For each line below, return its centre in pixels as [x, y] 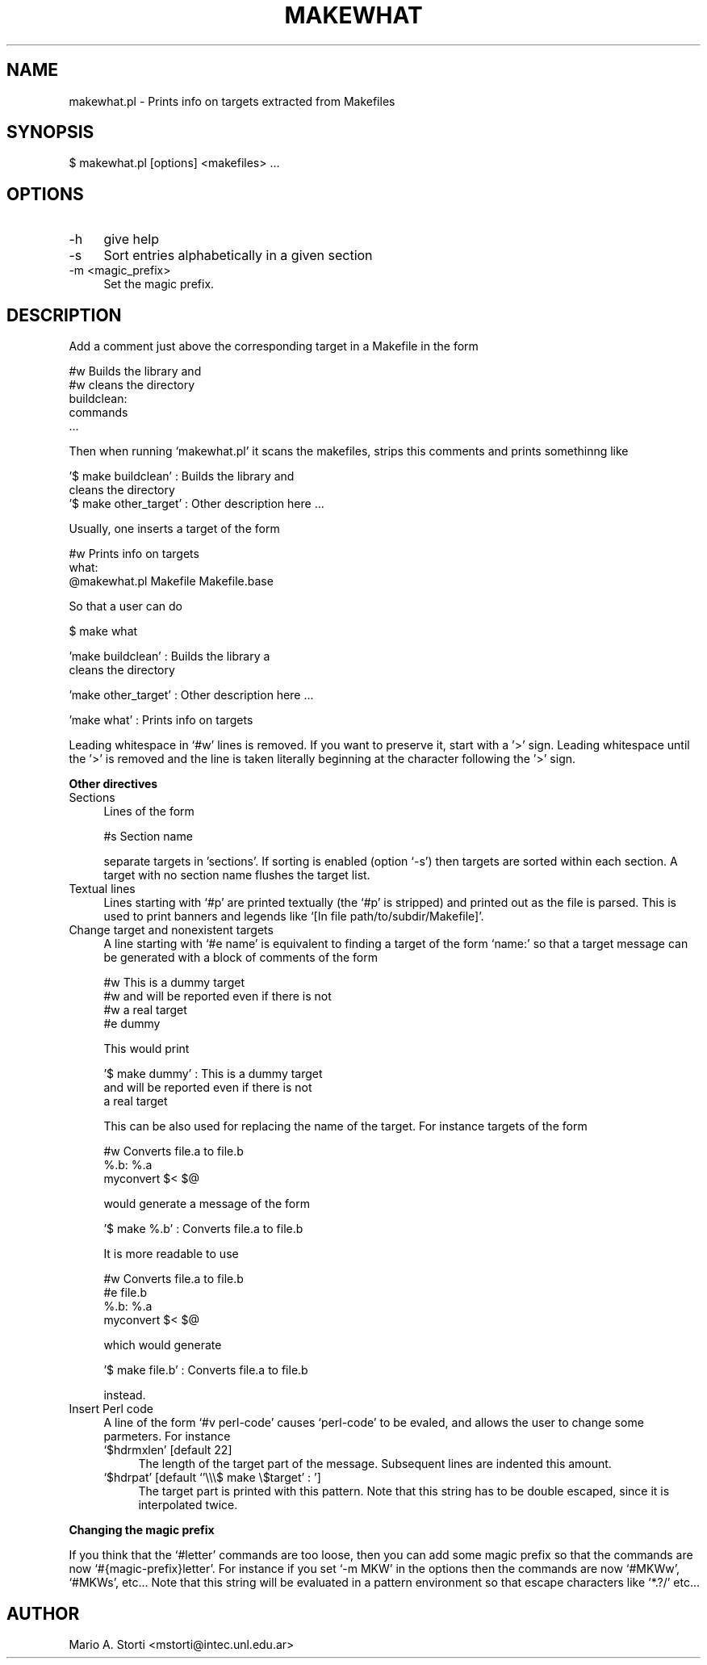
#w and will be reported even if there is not [218, 996]
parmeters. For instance [167, 1436]
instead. [125, 1395]
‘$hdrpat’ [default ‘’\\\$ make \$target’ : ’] [212, 1478]
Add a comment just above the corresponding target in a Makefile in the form [274, 346]
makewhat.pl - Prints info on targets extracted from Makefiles [232, 101]
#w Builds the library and [135, 371]
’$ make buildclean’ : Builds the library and [182, 476]
